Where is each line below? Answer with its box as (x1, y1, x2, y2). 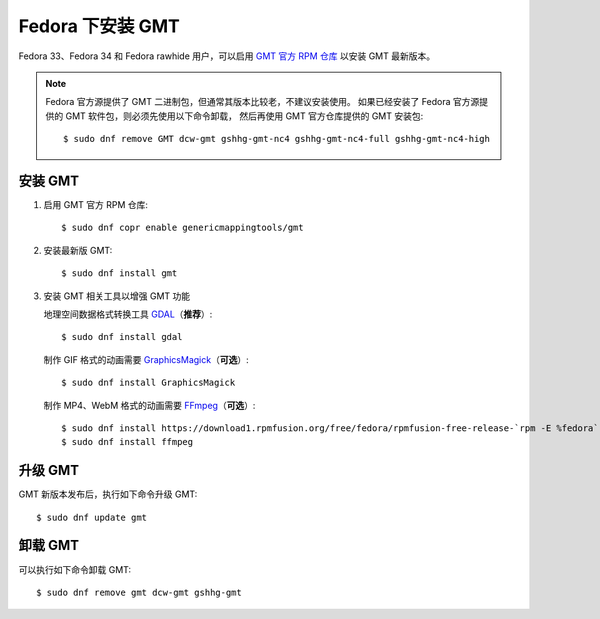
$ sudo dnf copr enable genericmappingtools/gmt (61, 222, 304, 234)
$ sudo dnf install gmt (61, 268, 178, 279)
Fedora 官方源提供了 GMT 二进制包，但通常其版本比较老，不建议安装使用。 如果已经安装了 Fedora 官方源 (45, 96, 480, 108)
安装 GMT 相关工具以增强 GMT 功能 (43, 290, 191, 302)
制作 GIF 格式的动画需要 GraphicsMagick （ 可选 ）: (43, 353, 249, 365)
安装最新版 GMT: (43, 244, 113, 256)
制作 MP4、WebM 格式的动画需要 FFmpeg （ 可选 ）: (43, 399, 256, 411)
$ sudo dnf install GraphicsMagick (61, 377, 236, 389)
